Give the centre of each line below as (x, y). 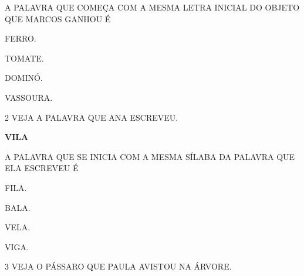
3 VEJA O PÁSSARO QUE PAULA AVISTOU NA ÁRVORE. (118, 266)
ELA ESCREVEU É (42, 168)
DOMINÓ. (24, 78)
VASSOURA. (29, 97)
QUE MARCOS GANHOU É (58, 18)
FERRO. (21, 38)
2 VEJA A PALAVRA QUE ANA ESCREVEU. (92, 117)
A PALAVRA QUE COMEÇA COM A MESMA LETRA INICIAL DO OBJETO (152, 7)
